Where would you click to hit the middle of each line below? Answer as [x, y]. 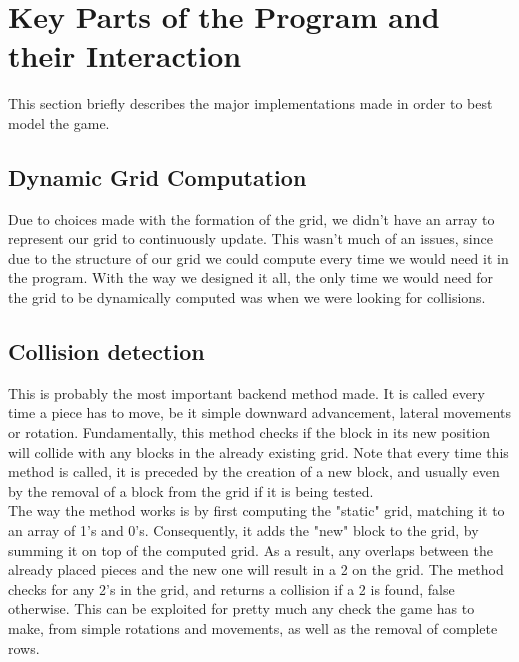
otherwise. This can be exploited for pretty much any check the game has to [241, 608]
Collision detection [106, 351]
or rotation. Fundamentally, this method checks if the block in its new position [249, 432]
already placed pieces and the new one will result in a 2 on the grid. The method [256, 569]
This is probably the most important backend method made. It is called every [246, 392]
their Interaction [125, 55]
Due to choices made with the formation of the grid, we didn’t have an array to [251, 218]
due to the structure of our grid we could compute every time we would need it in [258, 257]
